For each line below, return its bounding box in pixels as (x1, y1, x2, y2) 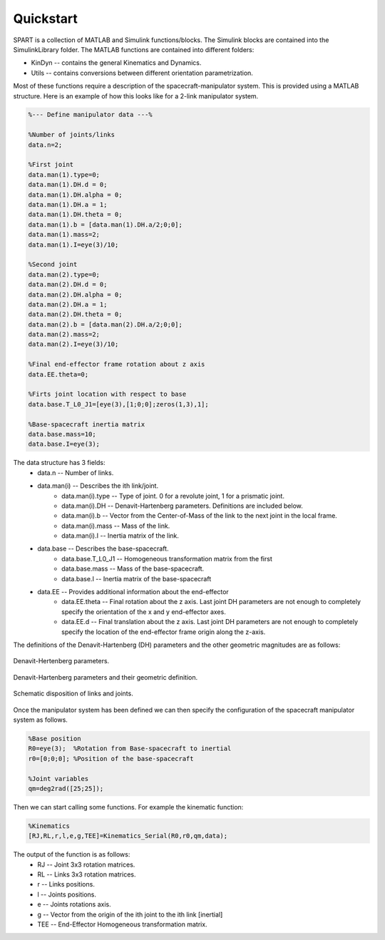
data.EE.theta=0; (28, 370, 89, 378)
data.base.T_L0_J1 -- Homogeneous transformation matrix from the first (61, 554, 272, 563)
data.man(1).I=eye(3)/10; (28, 240, 119, 249)
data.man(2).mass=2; (28, 330, 100, 339)
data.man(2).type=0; (28, 270, 100, 278)
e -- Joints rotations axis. (37, 900, 111, 909)
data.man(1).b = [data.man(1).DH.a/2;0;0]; (28, 220, 183, 228)
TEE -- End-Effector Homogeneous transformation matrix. (37, 920, 207, 929)
